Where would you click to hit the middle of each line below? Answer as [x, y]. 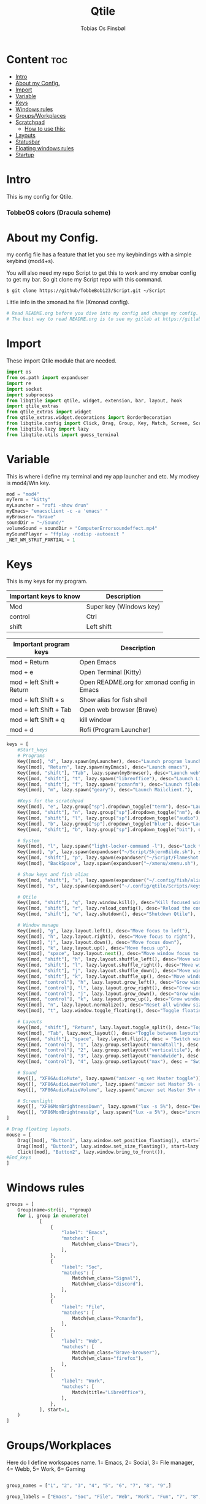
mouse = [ [19, 1135]
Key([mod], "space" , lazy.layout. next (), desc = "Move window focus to [108, 954]
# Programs [31, 756]
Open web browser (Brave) [118, 710]
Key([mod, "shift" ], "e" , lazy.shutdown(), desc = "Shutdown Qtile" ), [107, 914]
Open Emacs [98, 662]
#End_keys [19, 1157]
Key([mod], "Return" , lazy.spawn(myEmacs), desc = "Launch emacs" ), [104, 767]
